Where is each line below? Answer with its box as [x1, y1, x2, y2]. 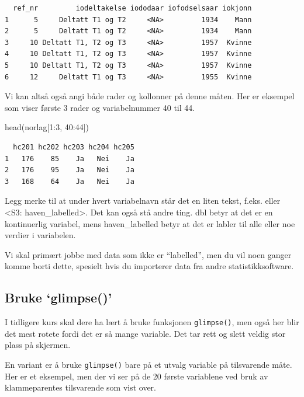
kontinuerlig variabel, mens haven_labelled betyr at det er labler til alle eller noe [5, 217, 295, 229]
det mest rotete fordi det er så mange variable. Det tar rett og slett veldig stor [5, 327, 286, 339]
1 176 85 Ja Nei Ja [5, 154, 134, 163]
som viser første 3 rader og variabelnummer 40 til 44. [5, 101, 195, 113]
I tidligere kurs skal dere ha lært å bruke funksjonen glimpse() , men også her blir [5, 316, 299, 328]
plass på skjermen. [5, 339, 71, 351]
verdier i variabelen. [5, 229, 76, 241]
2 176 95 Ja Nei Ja [5, 166, 134, 175]
